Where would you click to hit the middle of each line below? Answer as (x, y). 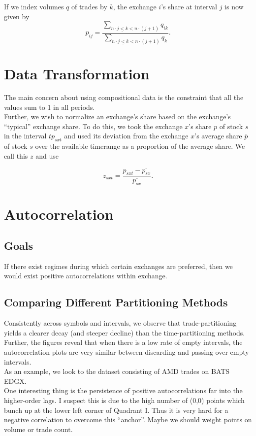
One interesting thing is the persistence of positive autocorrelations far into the (123, 390)
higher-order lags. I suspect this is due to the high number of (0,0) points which (124, 400)
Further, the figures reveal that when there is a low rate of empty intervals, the (123, 342)
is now (234, 6)
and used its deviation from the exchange (126, 136)
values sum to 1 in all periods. (49, 107)
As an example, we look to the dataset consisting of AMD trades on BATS (117, 371)
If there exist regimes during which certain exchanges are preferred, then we (118, 266)
